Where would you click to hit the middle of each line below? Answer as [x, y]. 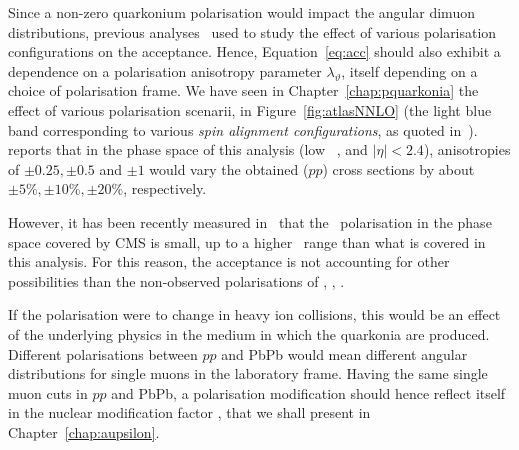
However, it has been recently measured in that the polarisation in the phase [250, 221]
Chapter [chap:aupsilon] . [84, 431]
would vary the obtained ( [229, 168]
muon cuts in [48, 392]
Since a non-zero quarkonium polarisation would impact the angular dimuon [241, 12]
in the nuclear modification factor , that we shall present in [189, 412]
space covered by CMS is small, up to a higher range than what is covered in [247, 241]
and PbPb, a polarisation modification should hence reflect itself [308, 392]
